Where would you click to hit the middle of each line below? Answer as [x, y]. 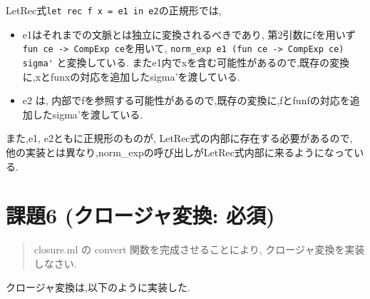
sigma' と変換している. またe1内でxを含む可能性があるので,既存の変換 [186, 62]
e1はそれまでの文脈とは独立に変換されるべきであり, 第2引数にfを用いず [189, 34]
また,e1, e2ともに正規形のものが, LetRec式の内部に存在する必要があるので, [179, 138]
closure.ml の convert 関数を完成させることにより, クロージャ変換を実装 [199, 249]
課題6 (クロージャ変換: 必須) [140, 215]
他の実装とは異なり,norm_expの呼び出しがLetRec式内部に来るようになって [180, 152]
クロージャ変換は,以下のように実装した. [98, 287]
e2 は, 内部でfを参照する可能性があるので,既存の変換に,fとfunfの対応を [186, 100]
